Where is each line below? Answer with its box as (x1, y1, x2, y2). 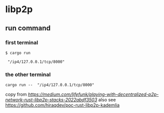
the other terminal (5, 71, 51, 78)
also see (98, 97, 116, 103)
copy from (5, 91, 27, 97)
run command (5, 24, 51, 32)
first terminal (5, 39, 38, 46)
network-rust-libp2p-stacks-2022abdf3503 (5, 97, 98, 103)
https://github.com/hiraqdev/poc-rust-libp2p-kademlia (5, 102, 120, 108)
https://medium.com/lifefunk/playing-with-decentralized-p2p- (28, 91, 159, 97)
